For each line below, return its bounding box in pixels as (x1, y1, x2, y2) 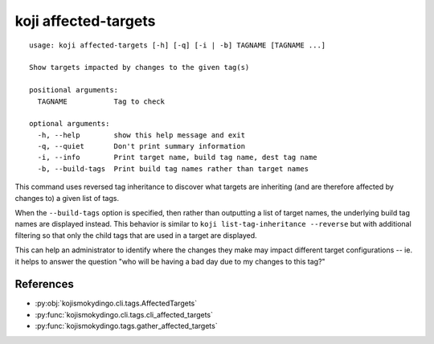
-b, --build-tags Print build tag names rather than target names (37, 164, 309, 173)
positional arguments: (29, 85, 119, 95)
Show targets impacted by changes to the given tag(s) (29, 63, 250, 72)
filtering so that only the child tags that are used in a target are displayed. (14, 230, 257, 240)
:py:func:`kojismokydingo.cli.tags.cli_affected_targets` (35, 309, 213, 319)
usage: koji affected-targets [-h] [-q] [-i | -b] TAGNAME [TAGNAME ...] (29, 40, 326, 50)
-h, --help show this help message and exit (37, 130, 245, 140)
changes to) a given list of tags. (14, 193, 120, 203)
